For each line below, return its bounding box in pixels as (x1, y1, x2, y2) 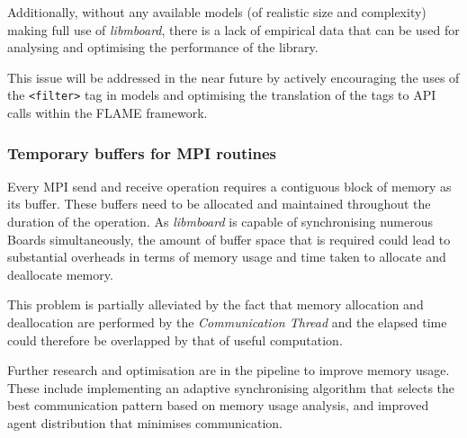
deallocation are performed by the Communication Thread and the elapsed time (7, 313, 447, 331)
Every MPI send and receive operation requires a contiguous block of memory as (7, 176, 452, 195)
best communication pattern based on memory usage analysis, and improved (7, 396, 429, 415)
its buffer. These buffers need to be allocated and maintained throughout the (7, 194, 431, 213)
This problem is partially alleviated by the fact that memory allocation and (7, 295, 424, 314)
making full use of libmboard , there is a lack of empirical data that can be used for (7, 20, 460, 39)
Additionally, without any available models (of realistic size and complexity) (7, 3, 427, 21)
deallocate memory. (7, 264, 113, 283)
